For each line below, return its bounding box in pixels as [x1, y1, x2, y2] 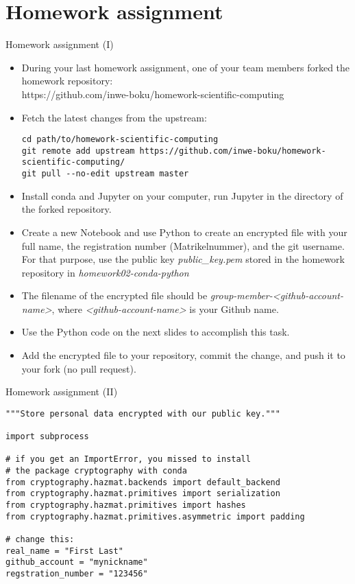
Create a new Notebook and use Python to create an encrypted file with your [21, 224, 347, 239]
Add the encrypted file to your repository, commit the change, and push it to [21, 348, 345, 362]
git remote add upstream [21, 145, 135, 156]
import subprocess [5, 432, 89, 442]
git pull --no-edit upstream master [21, 169, 189, 179]
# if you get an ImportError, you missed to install [5, 454, 251, 465]
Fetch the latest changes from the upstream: [21, 110, 207, 124]
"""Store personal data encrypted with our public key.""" [5, 408, 280, 419]
